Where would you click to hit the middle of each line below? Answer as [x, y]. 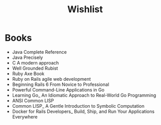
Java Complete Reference [39, 52]
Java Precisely [28, 57]
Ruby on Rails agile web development [51, 79]
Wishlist [85, 9]
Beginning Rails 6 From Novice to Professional [61, 84]
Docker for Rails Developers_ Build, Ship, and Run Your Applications [83, 111]
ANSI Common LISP [33, 101]
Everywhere [25, 117]
